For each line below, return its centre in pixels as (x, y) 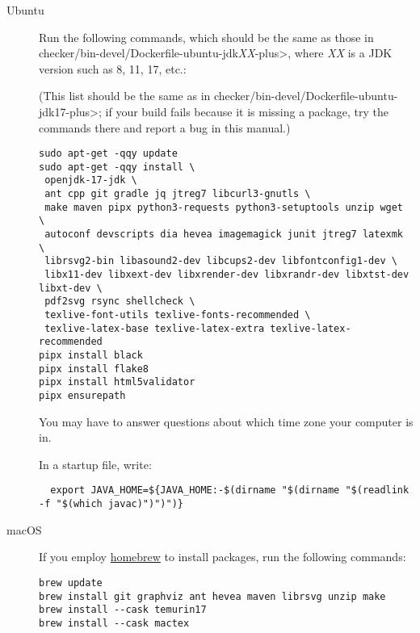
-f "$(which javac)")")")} (111, 504)
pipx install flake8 (94, 369)
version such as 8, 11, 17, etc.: (113, 68)
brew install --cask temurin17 (123, 610)
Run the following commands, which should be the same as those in (206, 37)
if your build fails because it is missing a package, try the (247, 111)
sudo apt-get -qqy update (108, 154)
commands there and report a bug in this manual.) (165, 127)
